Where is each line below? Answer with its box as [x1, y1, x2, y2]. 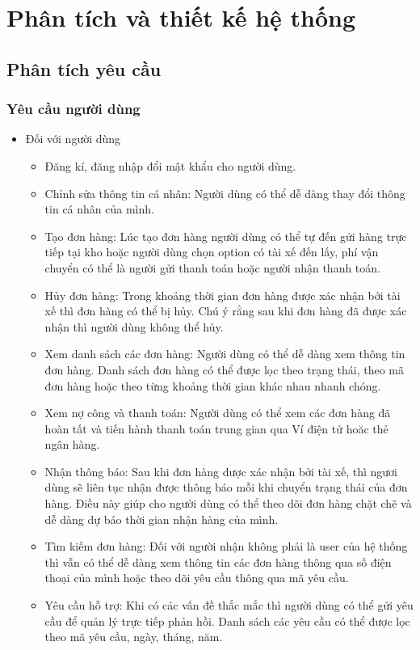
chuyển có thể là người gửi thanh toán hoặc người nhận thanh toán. [44, 259, 380, 276]
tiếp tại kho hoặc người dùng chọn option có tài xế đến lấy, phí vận [44, 243, 379, 260]
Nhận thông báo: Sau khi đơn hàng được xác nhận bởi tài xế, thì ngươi [44, 462, 398, 479]
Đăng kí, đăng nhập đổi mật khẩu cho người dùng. [44, 157, 296, 174]
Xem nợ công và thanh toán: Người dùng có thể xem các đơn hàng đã [44, 404, 391, 421]
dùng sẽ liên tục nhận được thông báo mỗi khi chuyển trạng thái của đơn [44, 479, 408, 496]
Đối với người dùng [25, 130, 121, 147]
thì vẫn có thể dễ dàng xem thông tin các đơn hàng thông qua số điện [44, 553, 392, 570]
